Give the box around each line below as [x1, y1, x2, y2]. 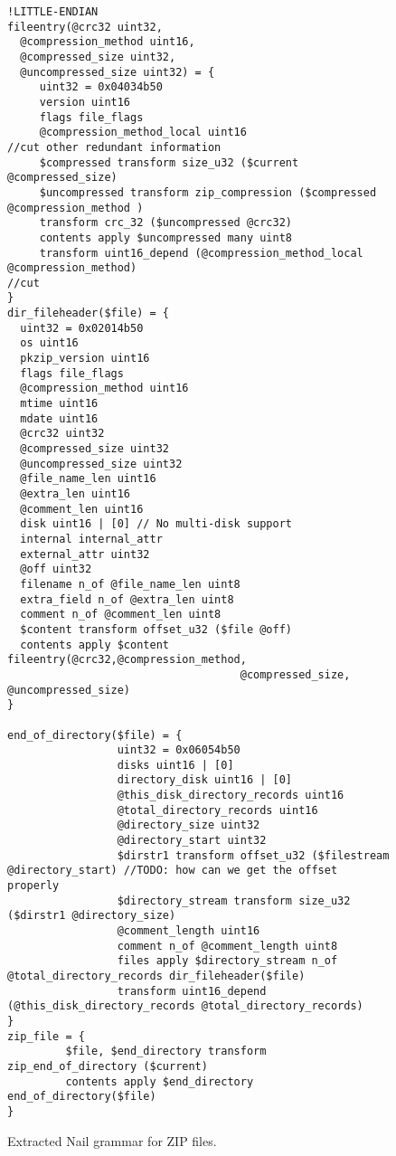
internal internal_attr [20, 532, 163, 545]
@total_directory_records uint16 [117, 803, 318, 817]
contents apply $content [20, 638, 169, 651]
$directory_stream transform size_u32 [117, 894, 351, 907]
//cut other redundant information [7, 140, 222, 154]
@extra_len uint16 [20, 488, 131, 500]
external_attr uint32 [20, 547, 150, 561]
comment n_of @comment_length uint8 [117, 939, 338, 952]
